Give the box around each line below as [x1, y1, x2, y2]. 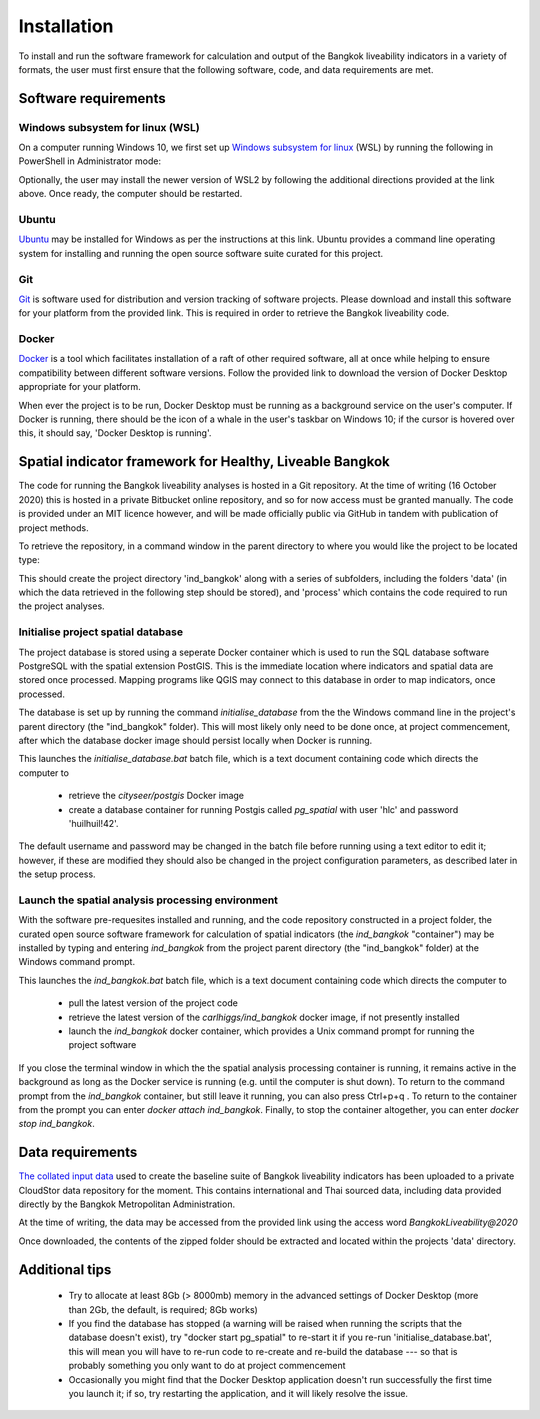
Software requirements [18, 90, 166, 107]
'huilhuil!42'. [68, 817, 119, 829]
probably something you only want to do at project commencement [68, 1360, 346, 1372]
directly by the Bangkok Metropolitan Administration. [18, 1198, 235, 1210]
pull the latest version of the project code [68, 997, 239, 1009]
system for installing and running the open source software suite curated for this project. [18, 247, 384, 259]
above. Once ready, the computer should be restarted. [18, 188, 243, 200]
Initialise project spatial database [18, 625, 184, 639]
